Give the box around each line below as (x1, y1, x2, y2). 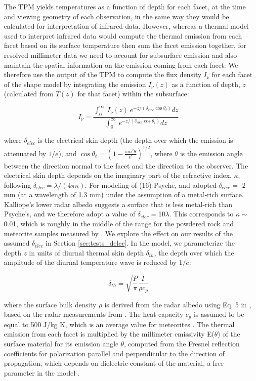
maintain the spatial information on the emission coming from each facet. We (4, 59, 238, 70)
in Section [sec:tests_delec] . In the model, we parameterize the (45, 238, 235, 248)
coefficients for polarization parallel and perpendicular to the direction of (4, 348, 225, 358)
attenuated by (4, 148, 46, 158)
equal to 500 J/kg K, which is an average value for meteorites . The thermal (4, 319, 235, 329)
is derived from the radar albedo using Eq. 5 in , (104, 299, 251, 309)
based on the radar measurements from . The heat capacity (4, 309, 183, 319)
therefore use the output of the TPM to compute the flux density (4, 69, 202, 80)
